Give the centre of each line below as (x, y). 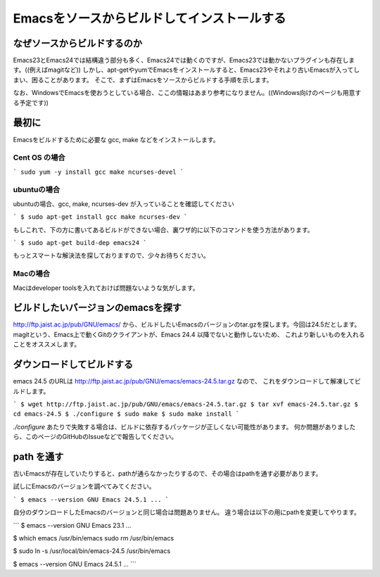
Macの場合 (32, 274)
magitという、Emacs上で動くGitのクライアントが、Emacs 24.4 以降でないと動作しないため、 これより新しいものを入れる (189, 334)
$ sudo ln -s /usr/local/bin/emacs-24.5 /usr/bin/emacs (92, 551)
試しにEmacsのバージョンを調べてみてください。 (84, 486)
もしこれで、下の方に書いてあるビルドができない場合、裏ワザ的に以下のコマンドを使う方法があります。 (163, 229)
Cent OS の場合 (39, 158)
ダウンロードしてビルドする (73, 365)
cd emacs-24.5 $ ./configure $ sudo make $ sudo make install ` (126, 414)
